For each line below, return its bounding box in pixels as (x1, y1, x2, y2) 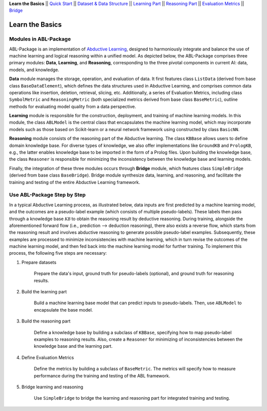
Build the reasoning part (21, 318, 71, 324)
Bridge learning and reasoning (21, 384, 84, 390)
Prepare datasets (21, 259, 57, 265)
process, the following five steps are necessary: (9, 250, 107, 256)
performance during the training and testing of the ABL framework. (34, 372, 171, 378)
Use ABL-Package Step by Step (9, 191, 86, 198)
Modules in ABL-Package (9, 36, 71, 43)
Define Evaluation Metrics (21, 354, 74, 361)
